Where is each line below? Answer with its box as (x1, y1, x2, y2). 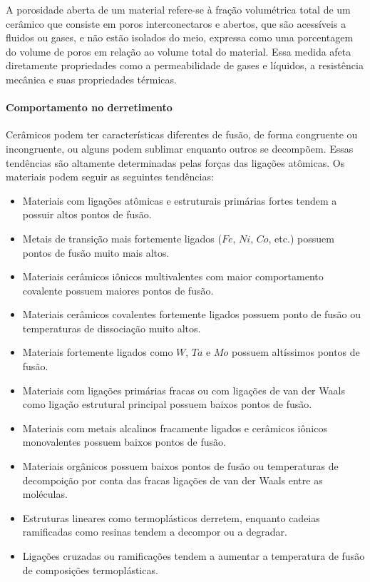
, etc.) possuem (268, 230, 334, 245)
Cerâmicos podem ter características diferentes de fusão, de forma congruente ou (6, 127, 358, 142)
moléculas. (22, 486, 68, 501)
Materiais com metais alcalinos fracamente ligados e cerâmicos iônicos (22, 420, 327, 435)
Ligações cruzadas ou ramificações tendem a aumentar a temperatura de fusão (22, 548, 365, 563)
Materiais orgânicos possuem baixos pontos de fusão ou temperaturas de (22, 459, 339, 474)
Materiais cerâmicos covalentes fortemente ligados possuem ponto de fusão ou (22, 307, 361, 322)
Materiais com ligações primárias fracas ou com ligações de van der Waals (22, 382, 345, 397)
